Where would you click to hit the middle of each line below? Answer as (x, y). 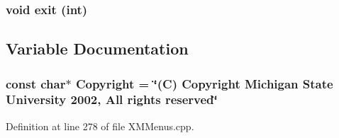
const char (36, 83)
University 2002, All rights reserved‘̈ (112, 99)
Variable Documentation (97, 48)
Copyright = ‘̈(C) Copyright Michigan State (204, 83)
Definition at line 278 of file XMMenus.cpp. (100, 126)
